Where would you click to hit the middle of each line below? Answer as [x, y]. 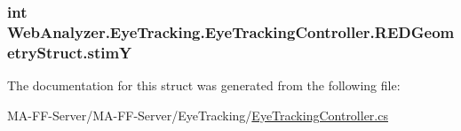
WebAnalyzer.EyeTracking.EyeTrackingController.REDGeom [231, 31]
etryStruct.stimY [70, 52]
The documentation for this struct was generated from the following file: [204, 85]
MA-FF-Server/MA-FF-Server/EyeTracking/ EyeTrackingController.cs [198, 115]
